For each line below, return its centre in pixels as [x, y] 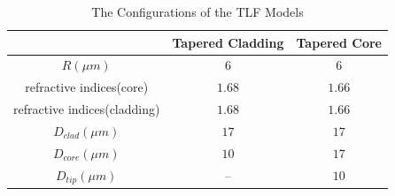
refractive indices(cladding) [87, 109]
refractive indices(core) [87, 87]
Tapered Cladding [228, 42]
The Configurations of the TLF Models [197, 11]
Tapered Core [339, 42]
